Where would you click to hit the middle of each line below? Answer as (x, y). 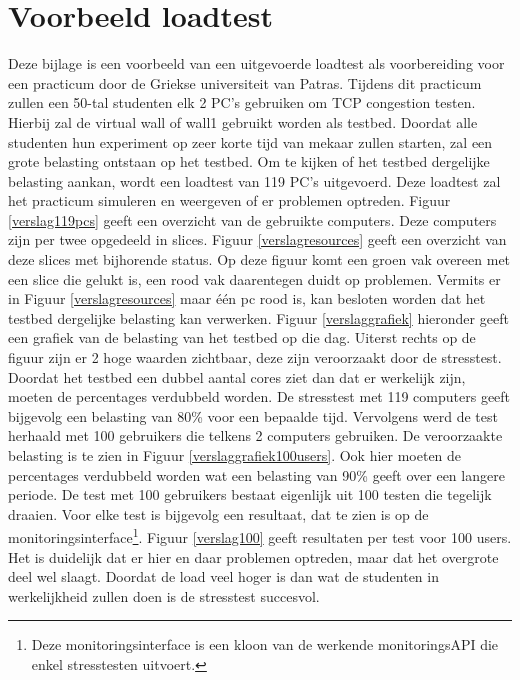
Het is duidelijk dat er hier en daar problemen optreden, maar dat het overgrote (253, 556)
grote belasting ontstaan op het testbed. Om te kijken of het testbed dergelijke (249, 161)
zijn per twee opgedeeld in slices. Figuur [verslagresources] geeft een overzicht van (257, 239)
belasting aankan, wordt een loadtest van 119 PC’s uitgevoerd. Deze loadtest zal (254, 180)
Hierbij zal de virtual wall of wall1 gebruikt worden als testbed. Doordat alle (243, 121)
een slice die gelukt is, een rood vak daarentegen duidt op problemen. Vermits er (254, 278)
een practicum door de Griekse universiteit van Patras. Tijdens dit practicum (245, 82)
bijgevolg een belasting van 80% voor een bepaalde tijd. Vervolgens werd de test (253, 415)
